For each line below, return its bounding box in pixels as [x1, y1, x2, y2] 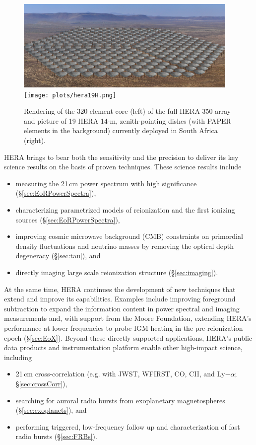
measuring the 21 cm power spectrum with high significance [15, 178, 197, 188]
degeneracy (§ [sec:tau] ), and [15, 250, 101, 261]
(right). [24, 135, 46, 146]
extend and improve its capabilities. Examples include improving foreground [4, 294, 236, 304]
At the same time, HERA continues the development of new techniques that [4, 284, 236, 294]
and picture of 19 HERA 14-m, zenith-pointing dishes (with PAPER [24, 115, 231, 126]
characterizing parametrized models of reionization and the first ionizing [15, 205, 235, 215]
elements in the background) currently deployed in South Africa [24, 125, 218, 136]
